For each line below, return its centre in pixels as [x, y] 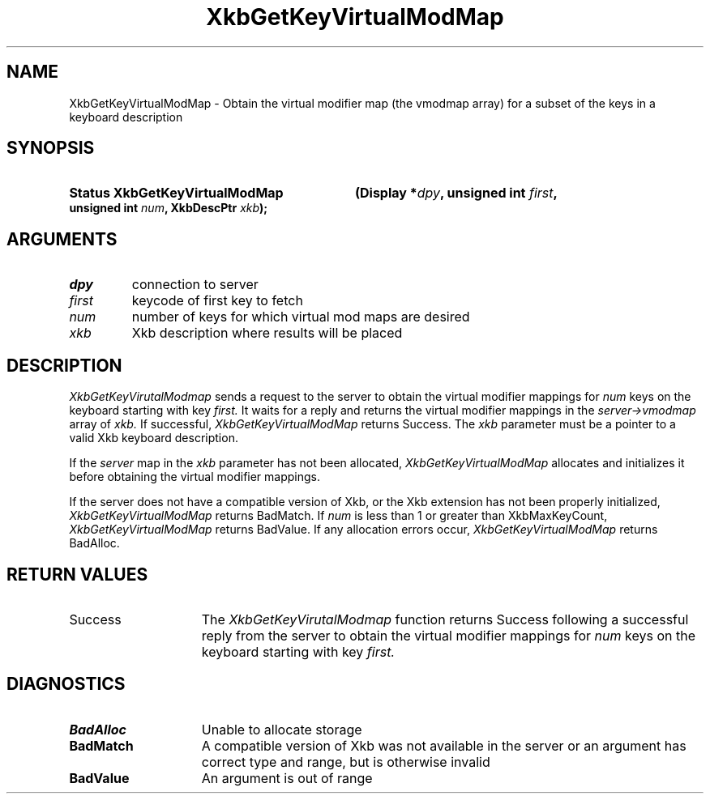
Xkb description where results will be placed [267, 333]
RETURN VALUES [77, 574]
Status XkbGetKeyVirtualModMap [176, 193]
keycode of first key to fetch [217, 301]
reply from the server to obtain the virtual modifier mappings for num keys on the [448, 635]
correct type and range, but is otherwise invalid [346, 762]
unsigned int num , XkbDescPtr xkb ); [169, 208]
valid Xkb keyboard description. [154, 438]
